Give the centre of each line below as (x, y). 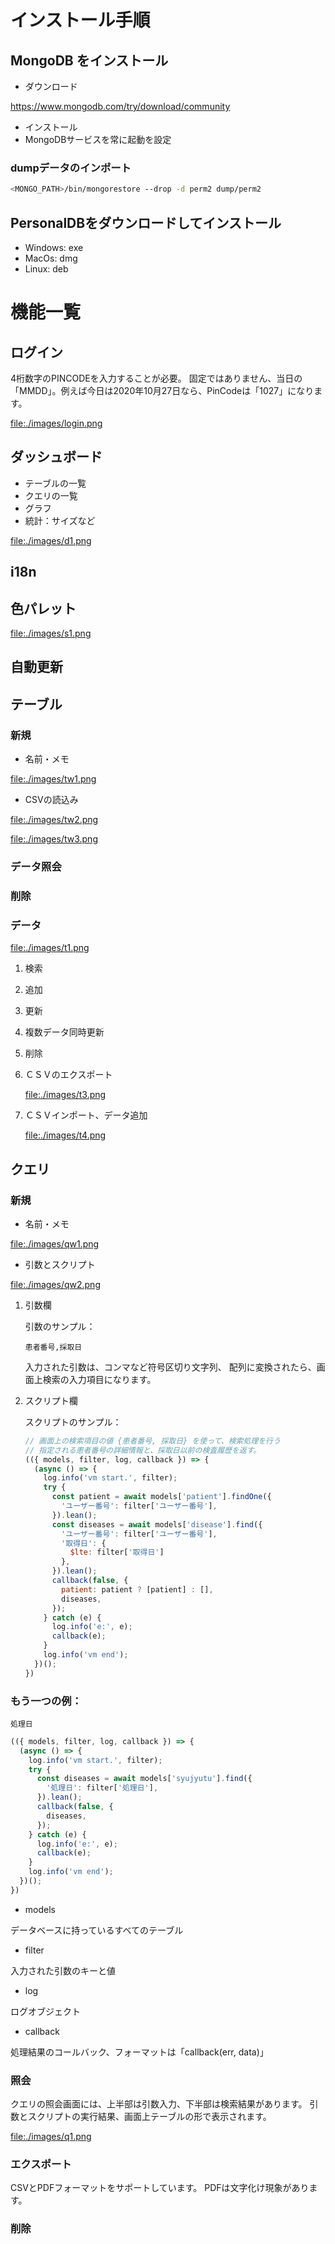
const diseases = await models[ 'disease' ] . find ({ (157, 1524)
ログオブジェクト (45, 2011)
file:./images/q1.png (51, 2137)
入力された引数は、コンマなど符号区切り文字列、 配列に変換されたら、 (170, 1367)
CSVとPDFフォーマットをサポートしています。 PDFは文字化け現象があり (160, 2188)
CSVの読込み (51, 800)
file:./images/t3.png (65, 1095)
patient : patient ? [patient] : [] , (137, 1589)
